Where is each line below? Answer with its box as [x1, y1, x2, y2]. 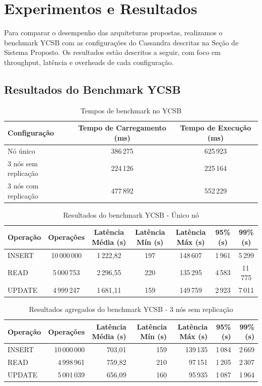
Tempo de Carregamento [78, 122, 166, 133]
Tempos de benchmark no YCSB [80, 105, 182, 115]
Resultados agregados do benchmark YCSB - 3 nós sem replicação [29, 304, 233, 314]
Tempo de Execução [180, 122, 251, 133]
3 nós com [8, 180, 39, 191]
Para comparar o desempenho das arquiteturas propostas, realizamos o [4, 27, 223, 38]
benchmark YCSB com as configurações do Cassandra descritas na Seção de [4, 37, 239, 47]
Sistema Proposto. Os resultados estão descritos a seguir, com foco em [4, 47, 221, 57]
